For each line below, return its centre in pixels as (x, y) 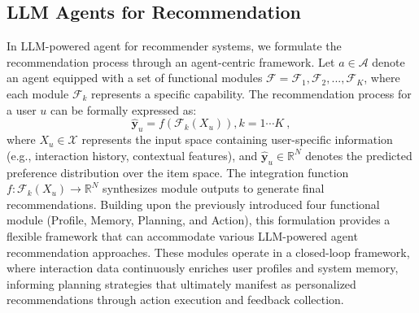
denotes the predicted (359, 155)
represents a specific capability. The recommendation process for (251, 93)
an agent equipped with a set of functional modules (135, 78)
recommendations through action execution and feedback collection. (175, 300)
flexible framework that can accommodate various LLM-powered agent (182, 235)
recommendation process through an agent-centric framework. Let (171, 61)
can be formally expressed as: (124, 109)
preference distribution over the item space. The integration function (178, 172)
